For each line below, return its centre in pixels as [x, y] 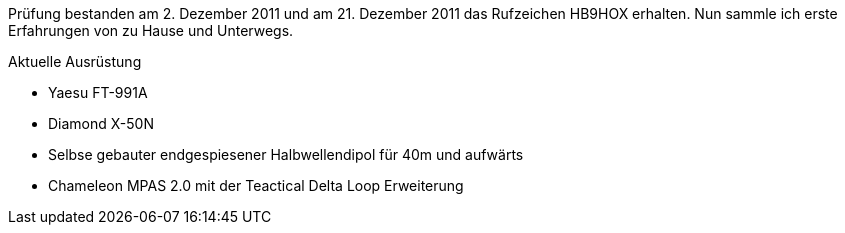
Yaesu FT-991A [98, 92]
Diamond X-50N [101, 123]
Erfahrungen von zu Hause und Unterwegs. [151, 30]
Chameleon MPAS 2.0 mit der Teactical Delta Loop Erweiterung [256, 185]
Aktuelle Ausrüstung [75, 61]
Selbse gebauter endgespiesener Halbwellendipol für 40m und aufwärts [286, 154]
